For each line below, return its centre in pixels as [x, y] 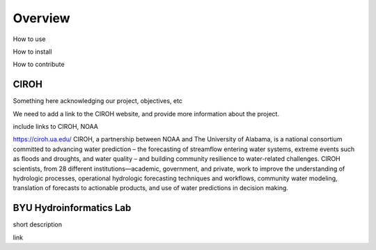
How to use [29, 39]
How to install [32, 52]
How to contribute [39, 64]
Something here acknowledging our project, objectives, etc [97, 101]
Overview [41, 18]
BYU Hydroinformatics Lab [72, 208]
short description [38, 225]
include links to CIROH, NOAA [56, 127]
